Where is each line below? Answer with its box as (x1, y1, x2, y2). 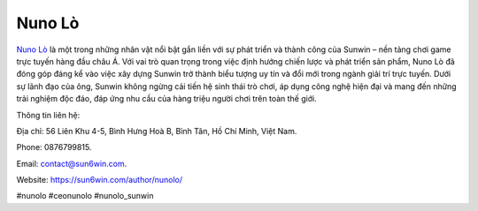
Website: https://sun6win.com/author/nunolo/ (16, 175, 183, 185)
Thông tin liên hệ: (16, 109, 81, 120)
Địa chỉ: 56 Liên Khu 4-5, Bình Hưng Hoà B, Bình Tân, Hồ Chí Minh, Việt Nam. (16, 125, 297, 136)
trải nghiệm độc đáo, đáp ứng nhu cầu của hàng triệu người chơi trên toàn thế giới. (16, 94, 318, 104)
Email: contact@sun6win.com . (16, 158, 127, 169)
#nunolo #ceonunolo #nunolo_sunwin (16, 191, 154, 201)
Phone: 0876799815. (16, 142, 92, 153)
